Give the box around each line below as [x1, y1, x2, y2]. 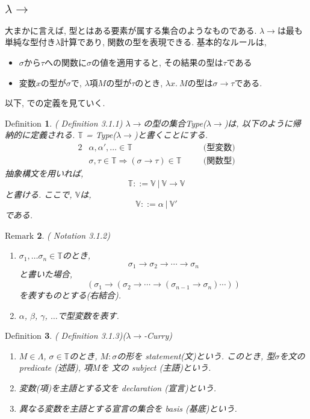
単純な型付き [5, 36, 55, 48]
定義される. [29, 128, 75, 141]
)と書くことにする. [134, 128, 208, 141]
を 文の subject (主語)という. [100, 361, 211, 374]
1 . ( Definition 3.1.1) [45, 116, 123, 129]
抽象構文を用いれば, [5, 167, 84, 180]
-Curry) [144, 329, 172, 342]
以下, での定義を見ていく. [5, 96, 105, 109]
